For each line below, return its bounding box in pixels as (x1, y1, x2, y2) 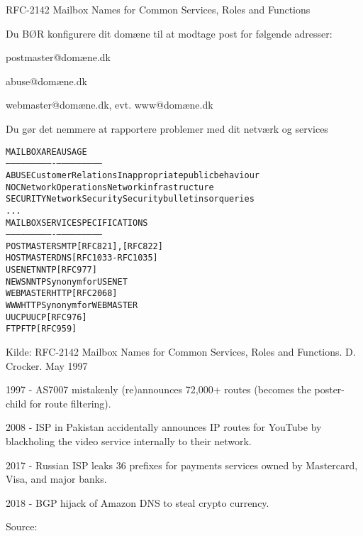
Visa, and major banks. (6, 471, 107, 486)
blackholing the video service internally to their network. (6, 434, 252, 449)
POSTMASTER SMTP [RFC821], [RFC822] (6, 241, 163, 251)
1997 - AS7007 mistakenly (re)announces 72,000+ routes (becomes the (6, 382, 311, 397)
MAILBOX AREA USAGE (6, 146, 87, 157)
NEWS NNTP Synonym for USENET (6, 276, 128, 287)
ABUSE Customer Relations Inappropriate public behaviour (6, 170, 259, 180)
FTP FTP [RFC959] (6, 324, 77, 334)
